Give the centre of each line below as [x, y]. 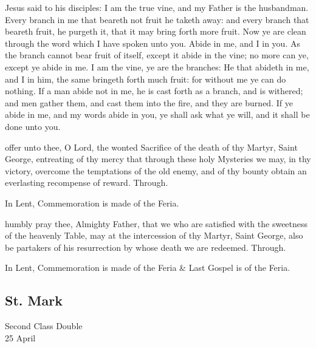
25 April [20, 337]
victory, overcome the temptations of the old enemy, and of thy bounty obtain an [156, 170]
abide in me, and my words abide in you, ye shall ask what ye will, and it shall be [157, 114]
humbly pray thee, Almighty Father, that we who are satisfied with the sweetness [156, 223]
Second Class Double [44, 326]
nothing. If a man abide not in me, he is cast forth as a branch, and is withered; [154, 91]
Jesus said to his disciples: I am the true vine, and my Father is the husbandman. [157, 7]
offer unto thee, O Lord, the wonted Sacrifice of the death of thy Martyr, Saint [151, 147]
